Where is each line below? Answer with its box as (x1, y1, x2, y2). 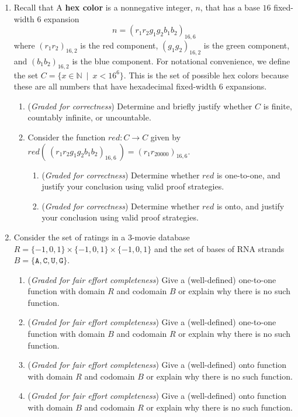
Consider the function (27, 130, 106, 143)
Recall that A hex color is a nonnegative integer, (13, 1, 193, 13)
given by (150, 130, 181, 143)
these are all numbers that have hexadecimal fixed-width (13, 80, 217, 92)
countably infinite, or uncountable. (27, 111, 151, 123)
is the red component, (80, 39, 158, 51)
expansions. (226, 80, 267, 92)
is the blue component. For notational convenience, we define (72, 54, 290, 67)
